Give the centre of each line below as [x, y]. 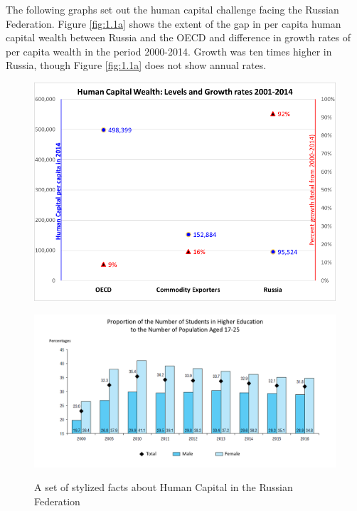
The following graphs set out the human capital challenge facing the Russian [172, 9]
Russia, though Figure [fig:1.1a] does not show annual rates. [136, 65]
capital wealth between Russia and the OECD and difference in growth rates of [178, 37]
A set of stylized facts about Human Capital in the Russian [164, 487]
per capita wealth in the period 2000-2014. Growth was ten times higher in [169, 51]
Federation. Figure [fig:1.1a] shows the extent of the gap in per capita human [174, 23]
